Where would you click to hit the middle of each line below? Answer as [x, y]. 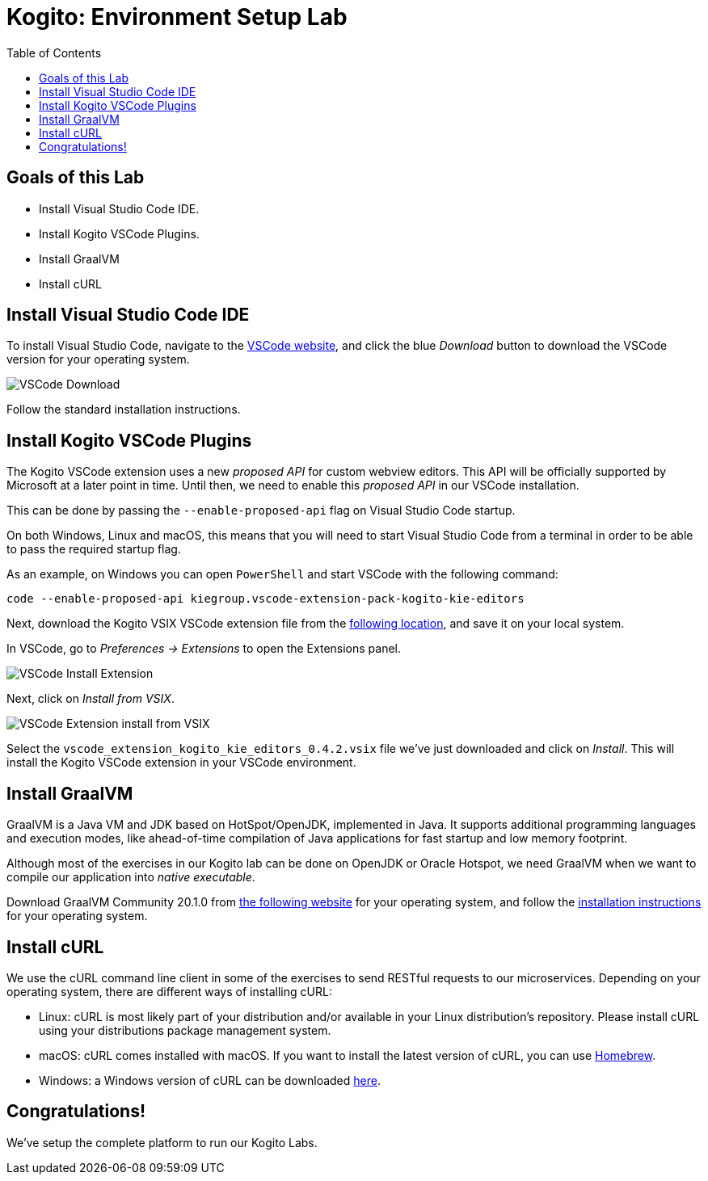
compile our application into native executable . [131, 877]
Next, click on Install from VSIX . [91, 699]
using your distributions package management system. [185, 1030]
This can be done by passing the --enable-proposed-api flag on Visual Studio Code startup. [261, 511]
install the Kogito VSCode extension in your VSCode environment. [181, 763]
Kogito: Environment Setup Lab [177, 17]
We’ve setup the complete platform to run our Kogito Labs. [162, 1142]
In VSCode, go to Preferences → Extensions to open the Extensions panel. [204, 649]
